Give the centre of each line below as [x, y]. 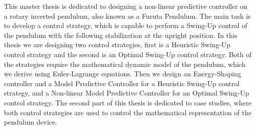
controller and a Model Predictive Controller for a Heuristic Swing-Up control [122, 83]
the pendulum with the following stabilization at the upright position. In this [121, 35]
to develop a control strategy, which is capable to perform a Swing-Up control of [126, 25]
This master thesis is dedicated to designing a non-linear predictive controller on [126, 6]
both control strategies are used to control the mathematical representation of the [128, 112]
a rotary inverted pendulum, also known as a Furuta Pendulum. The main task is [128, 16]
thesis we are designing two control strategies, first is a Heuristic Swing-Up [117, 45]
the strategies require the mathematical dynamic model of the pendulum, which [125, 64]
